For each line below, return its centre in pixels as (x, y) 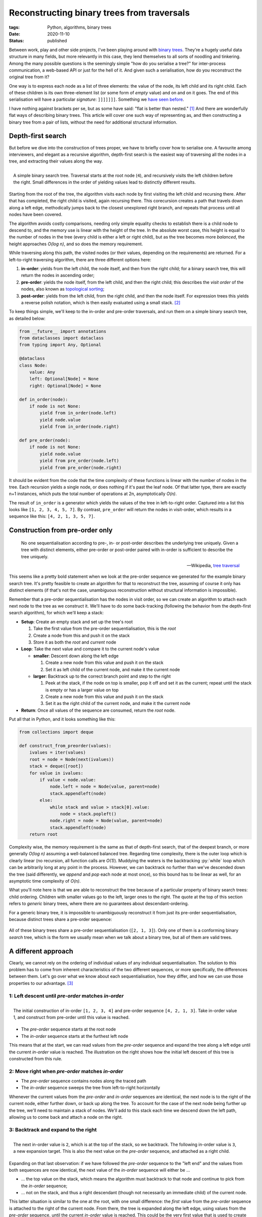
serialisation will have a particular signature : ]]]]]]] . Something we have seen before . (97, 99)
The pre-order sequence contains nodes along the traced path (84, 1081)
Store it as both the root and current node (75, 642)
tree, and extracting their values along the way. (56, 161)
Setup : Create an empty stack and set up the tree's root (77, 622)
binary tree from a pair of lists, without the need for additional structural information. (93, 122)
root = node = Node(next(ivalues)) (72, 759)
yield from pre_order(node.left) (79, 461)
